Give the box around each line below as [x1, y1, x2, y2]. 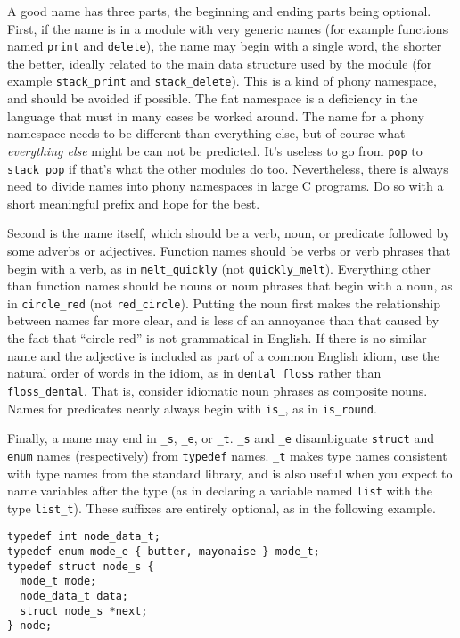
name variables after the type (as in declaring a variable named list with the [7, 481, 432, 500]
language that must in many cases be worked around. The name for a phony [7, 106, 424, 125]
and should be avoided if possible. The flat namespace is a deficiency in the [7, 89, 418, 108]
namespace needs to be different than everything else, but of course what [7, 124, 406, 143]
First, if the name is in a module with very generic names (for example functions [7, 19, 448, 37]
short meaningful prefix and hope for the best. [7, 193, 260, 212]
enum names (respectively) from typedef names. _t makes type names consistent [7, 446, 448, 464]
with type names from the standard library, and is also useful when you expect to [7, 463, 453, 482]
